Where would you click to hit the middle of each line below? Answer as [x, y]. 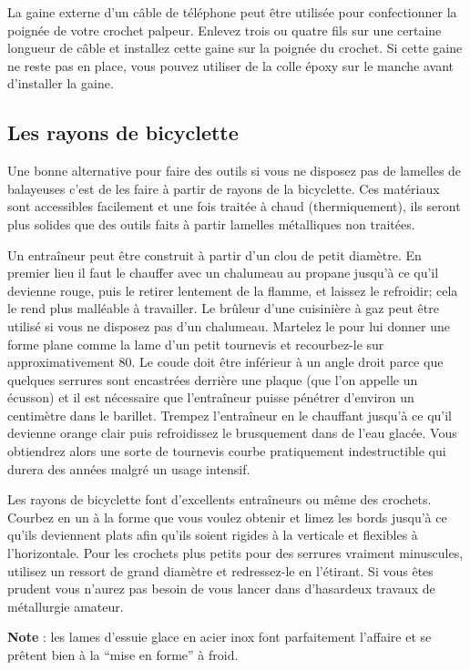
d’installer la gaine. [61, 83]
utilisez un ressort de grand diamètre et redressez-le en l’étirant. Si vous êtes [220, 570]
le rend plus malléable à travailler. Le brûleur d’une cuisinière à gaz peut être [223, 308]
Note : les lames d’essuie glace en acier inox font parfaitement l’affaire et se [220, 637]
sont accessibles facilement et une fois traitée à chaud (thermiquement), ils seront [234, 206]
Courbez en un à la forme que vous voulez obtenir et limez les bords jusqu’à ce [227, 517]
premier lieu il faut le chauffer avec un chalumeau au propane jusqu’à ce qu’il [223, 273]
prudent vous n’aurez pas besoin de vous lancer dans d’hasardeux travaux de [221, 589]
